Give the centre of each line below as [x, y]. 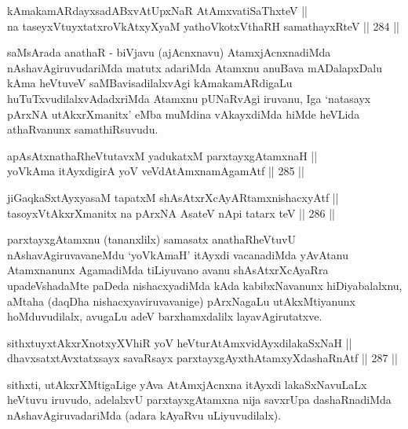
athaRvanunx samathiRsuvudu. [83, 129]
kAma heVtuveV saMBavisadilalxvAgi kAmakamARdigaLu [150, 83]
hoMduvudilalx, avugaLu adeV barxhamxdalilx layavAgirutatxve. [165, 316]
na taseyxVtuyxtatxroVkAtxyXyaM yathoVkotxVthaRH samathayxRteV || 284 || [203, 26]
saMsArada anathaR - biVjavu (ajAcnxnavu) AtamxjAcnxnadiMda [169, 52]
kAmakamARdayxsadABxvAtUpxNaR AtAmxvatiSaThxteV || [157, 10]
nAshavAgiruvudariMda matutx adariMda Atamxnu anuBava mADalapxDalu [195, 67]
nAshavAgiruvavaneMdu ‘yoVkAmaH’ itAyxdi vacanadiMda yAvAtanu [178, 254]
